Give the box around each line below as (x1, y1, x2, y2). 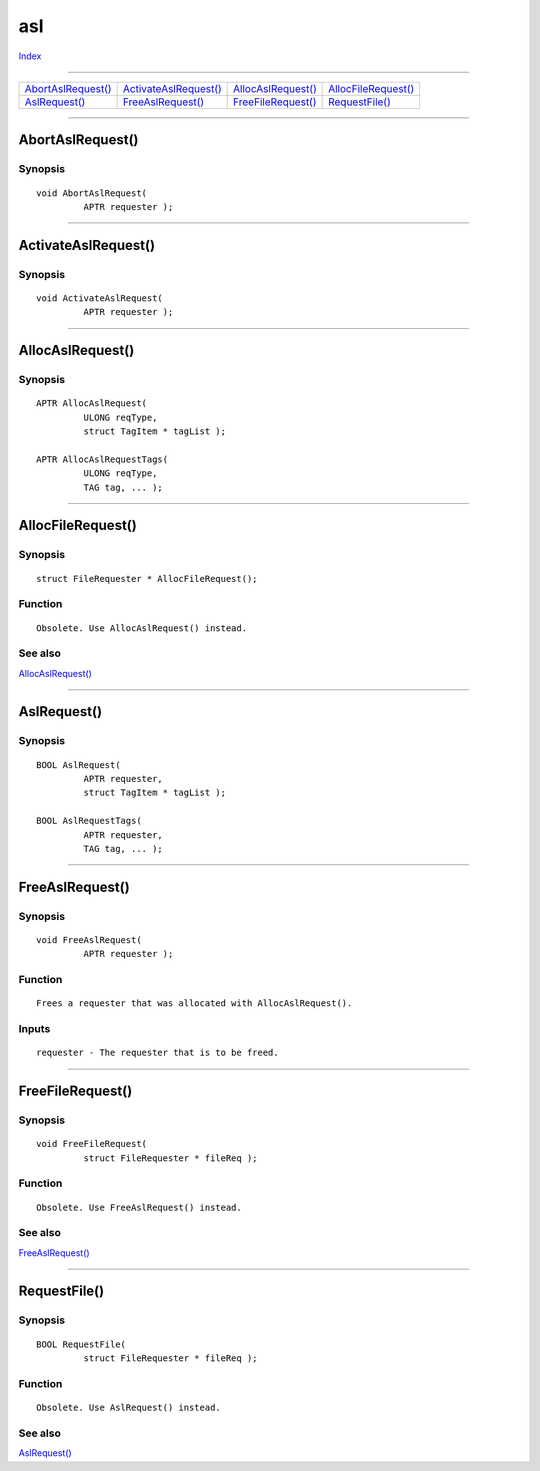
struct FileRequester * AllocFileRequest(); (36, 573, 259, 584)
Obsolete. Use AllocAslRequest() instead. (36, 622, 248, 634)
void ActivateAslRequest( (36, 292, 164, 304)
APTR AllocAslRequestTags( (36, 453, 169, 465)
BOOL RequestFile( (36, 1338, 127, 1350)
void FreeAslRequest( (36, 934, 142, 945)
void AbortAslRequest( (36, 187, 148, 199)
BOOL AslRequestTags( (36, 815, 142, 827)
